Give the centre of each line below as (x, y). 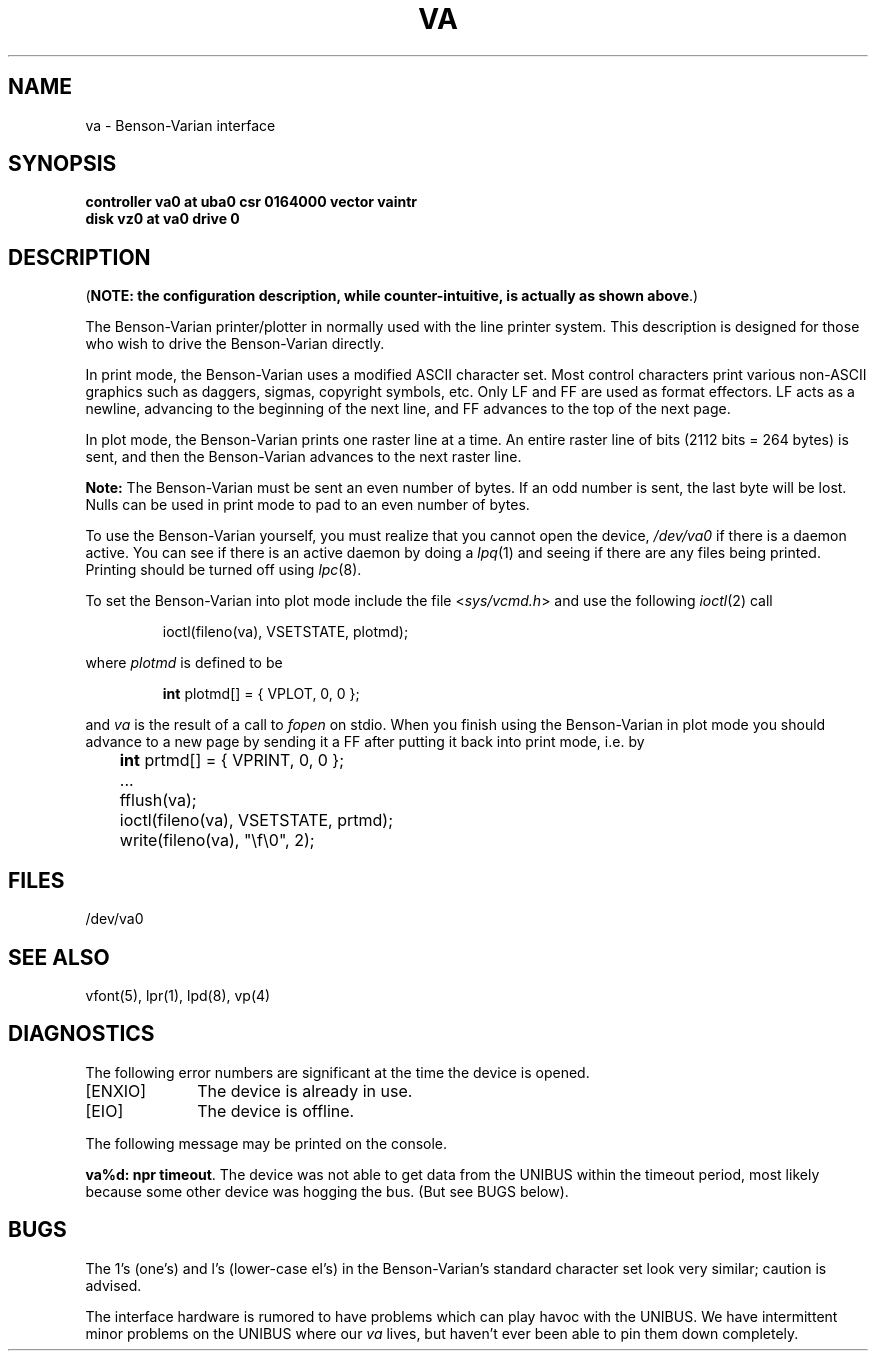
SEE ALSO (59, 957)
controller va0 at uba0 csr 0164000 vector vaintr (251, 202)
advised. (113, 1285)
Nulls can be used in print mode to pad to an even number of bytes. (307, 505)
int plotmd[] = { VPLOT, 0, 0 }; (261, 694)
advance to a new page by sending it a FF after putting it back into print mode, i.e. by (365, 742)
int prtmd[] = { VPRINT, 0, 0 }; (231, 760)
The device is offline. (276, 1110)
